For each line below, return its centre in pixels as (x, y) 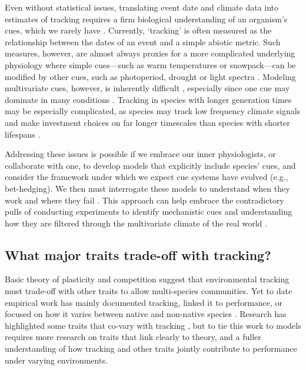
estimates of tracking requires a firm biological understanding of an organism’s (146, 19)
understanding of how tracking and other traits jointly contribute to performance (151, 349)
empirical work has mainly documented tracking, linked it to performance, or (144, 302)
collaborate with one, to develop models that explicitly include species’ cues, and (150, 165)
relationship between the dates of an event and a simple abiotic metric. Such (143, 41)
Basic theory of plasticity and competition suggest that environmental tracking (147, 279)
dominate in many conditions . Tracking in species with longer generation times (148, 99)
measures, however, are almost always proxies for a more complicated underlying (150, 53)
